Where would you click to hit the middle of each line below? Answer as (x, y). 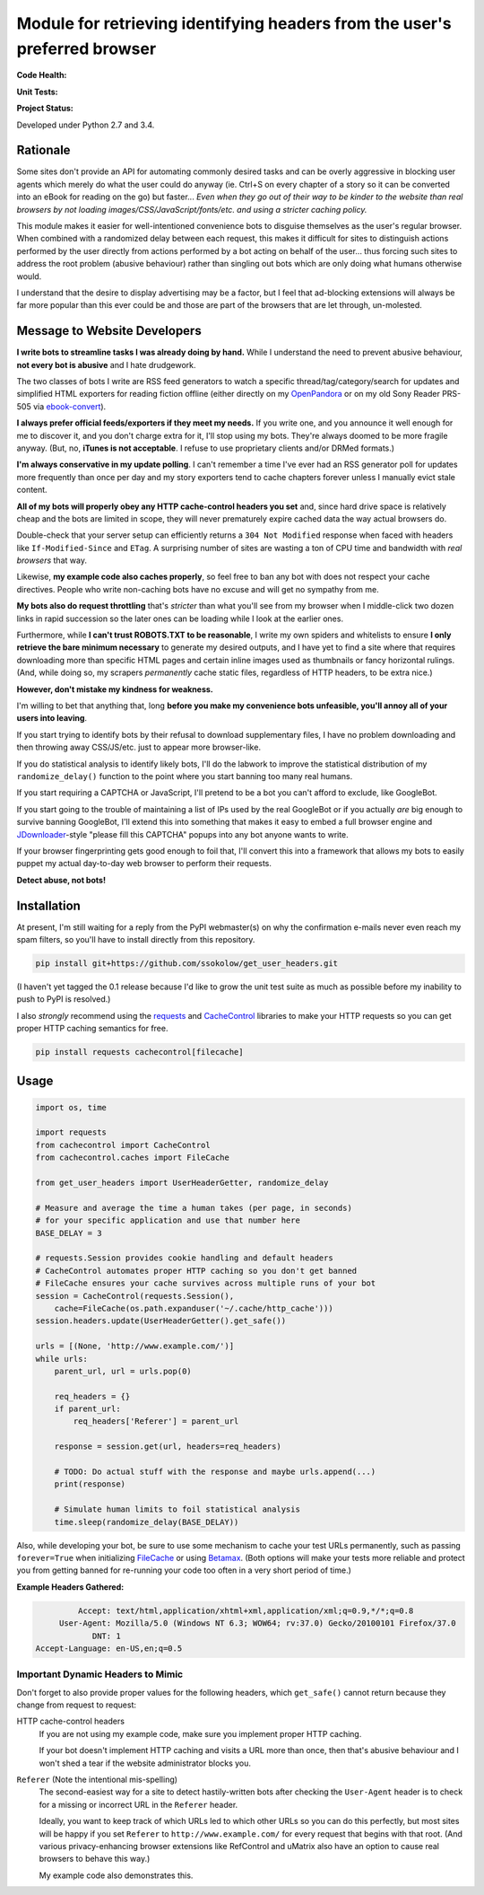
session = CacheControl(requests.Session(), (135, 1296)
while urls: (62, 1359)
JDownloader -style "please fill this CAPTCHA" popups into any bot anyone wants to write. (182, 834)
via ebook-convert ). (69, 406)
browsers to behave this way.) (95, 1859)
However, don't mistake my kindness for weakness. (115, 689)
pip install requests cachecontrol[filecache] (139, 1052)
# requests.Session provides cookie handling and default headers (184, 1258)
